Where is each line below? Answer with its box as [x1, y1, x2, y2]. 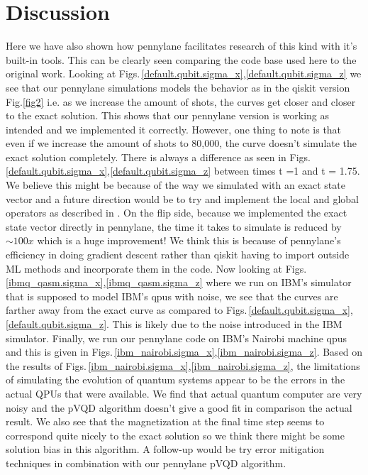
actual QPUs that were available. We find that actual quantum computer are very [6, 386, 362, 400]
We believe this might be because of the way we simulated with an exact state [6, 178, 345, 192]
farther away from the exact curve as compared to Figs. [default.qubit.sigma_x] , [6, 302, 353, 317]
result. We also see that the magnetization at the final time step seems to [6, 414, 325, 429]
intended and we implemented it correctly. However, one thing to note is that [6, 121, 342, 136]
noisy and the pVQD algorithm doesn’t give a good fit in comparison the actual [6, 400, 352, 415]
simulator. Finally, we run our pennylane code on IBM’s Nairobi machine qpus [6, 330, 347, 345]
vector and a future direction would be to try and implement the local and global [6, 191, 359, 206]
